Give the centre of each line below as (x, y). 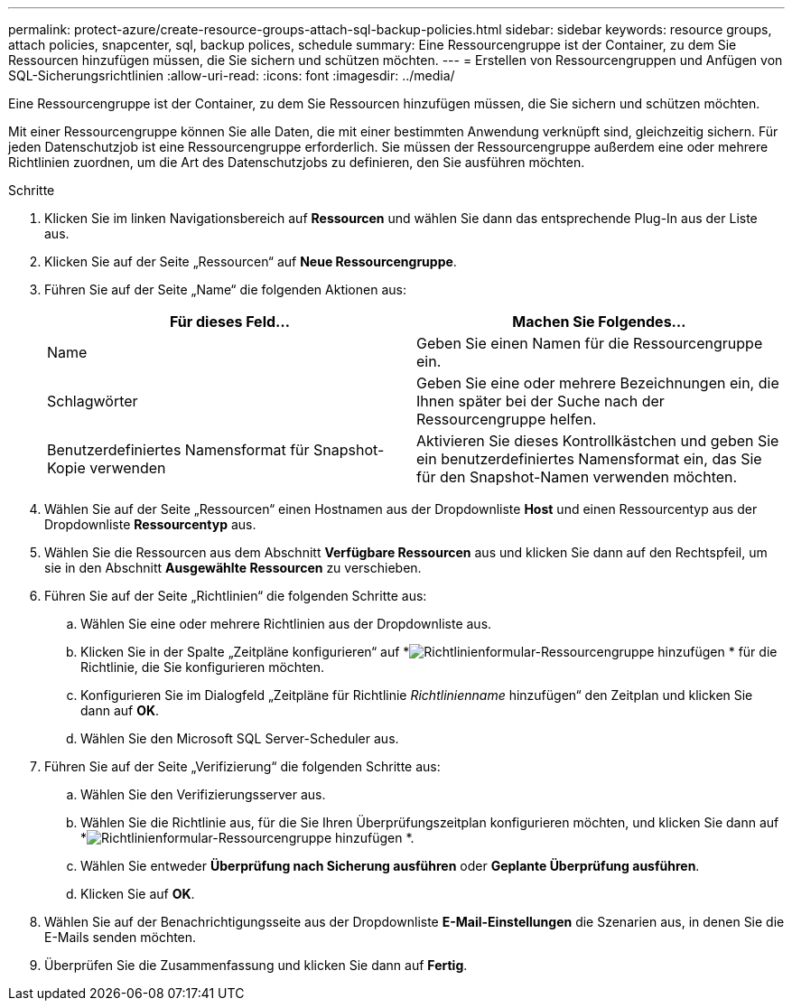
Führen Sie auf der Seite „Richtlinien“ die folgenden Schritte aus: (236, 596)
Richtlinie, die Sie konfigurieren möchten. (203, 667)
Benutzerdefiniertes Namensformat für (178, 450)
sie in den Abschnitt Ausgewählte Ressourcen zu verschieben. (233, 568)
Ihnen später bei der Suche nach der (540, 401)
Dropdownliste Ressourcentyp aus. (150, 524)
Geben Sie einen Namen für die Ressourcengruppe (590, 343)
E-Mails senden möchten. (121, 937)
